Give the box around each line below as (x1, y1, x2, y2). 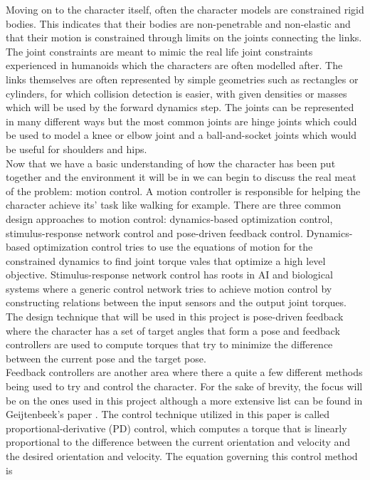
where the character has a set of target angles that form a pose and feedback (6, 323, 340, 338)
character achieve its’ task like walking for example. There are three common (6, 197, 342, 212)
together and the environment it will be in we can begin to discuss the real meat (6, 169, 356, 184)
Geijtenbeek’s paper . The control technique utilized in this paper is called (6, 407, 330, 422)
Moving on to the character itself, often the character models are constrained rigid (6, 2, 364, 16)
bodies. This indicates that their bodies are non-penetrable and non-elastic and (6, 16, 351, 31)
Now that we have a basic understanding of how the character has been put (6, 155, 336, 170)
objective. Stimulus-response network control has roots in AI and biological (6, 267, 333, 282)
